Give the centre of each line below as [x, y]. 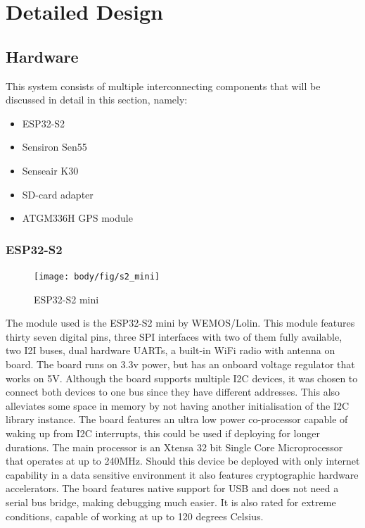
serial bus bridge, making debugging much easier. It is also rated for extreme [171, 502]
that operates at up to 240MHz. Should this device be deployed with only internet [183, 461]
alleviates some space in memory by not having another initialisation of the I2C [178, 405]
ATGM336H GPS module [77, 218]
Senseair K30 [50, 170]
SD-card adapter [58, 194]
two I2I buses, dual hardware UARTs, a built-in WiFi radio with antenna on [171, 350]
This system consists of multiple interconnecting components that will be [163, 86]
